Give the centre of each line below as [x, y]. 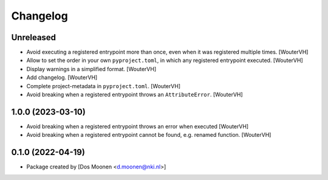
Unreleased [34, 37]
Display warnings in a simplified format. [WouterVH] [91, 69]
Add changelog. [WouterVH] [62, 78]
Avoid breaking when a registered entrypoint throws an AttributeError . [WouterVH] [135, 95]
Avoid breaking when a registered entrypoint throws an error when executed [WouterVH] [138, 126]
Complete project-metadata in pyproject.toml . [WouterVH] [104, 86]
